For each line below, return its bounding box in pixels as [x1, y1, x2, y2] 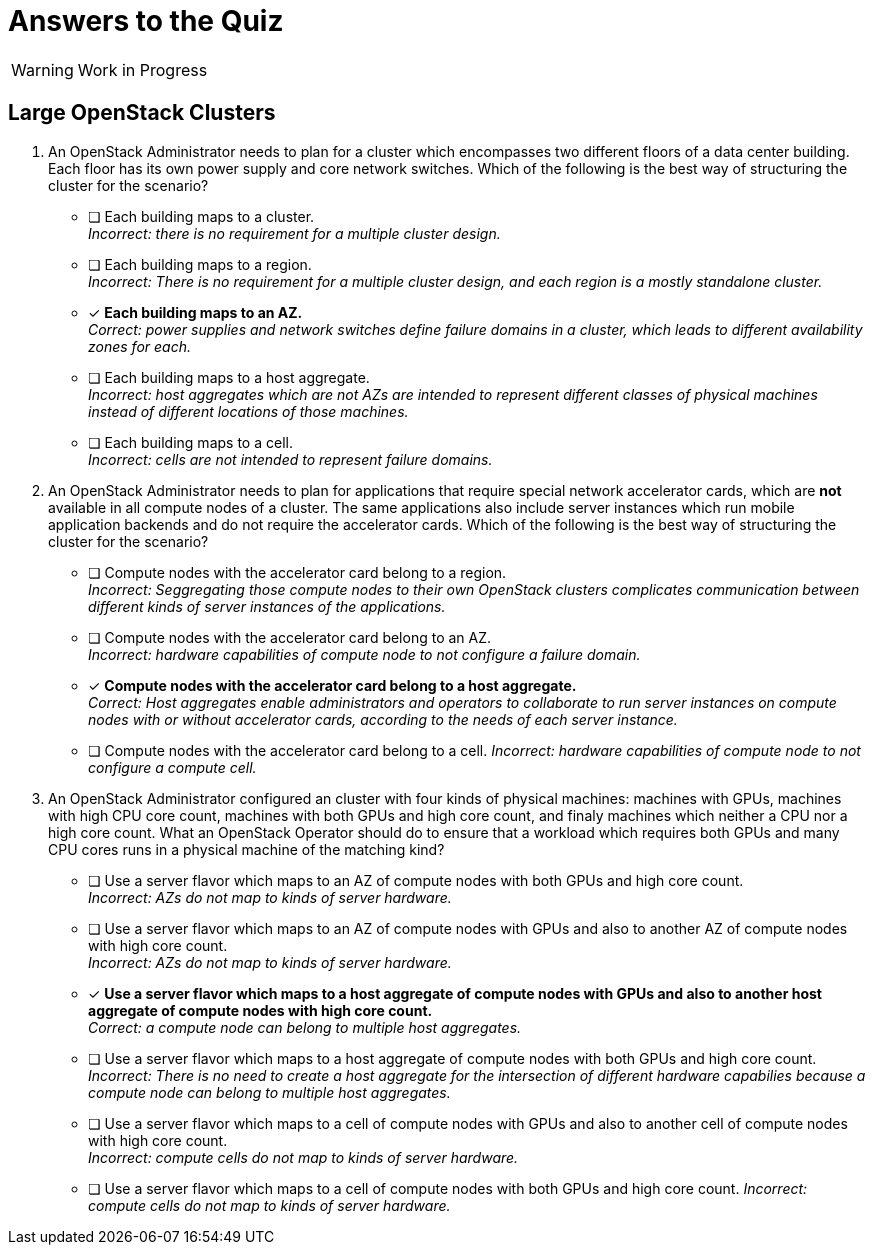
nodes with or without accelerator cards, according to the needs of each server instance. [88, 710, 678, 728]
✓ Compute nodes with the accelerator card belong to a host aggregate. [88, 676, 577, 694]
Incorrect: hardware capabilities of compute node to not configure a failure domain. [88, 645, 641, 663]
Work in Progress [77, 59, 208, 80]
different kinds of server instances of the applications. [88, 597, 446, 615]
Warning [11, 59, 74, 80]
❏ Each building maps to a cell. [88, 433, 293, 451]
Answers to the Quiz [8, 4, 284, 38]
